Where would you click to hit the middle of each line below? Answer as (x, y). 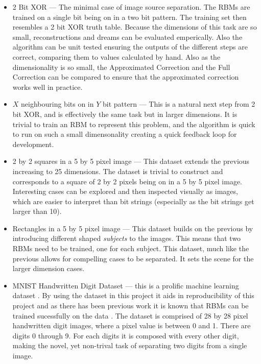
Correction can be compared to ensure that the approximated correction (126, 77)
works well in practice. (48, 87)
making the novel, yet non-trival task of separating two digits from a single (130, 345)
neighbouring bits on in (57, 104)
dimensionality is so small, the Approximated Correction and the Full (121, 67)
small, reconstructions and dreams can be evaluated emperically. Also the (127, 37)
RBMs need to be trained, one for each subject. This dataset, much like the (131, 248)
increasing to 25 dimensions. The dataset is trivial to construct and (118, 171)
